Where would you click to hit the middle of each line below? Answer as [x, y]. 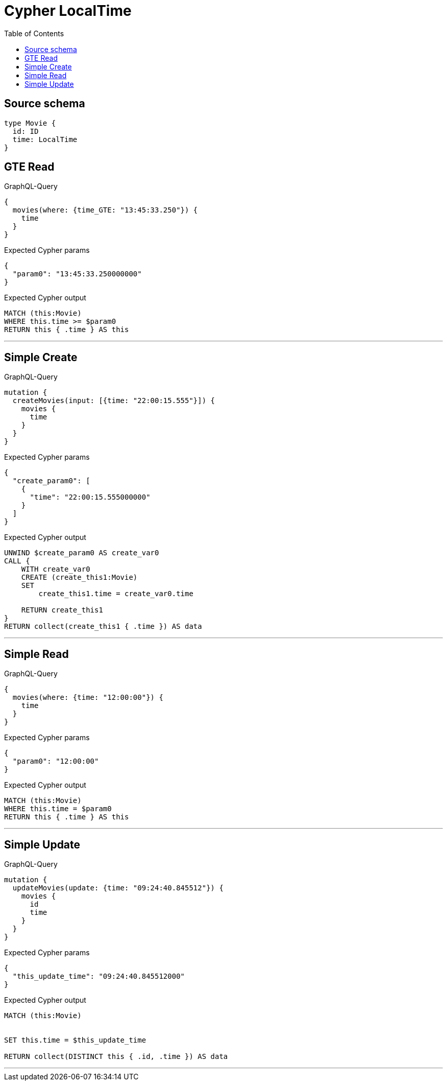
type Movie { [30, 123]
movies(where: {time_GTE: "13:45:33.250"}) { [105, 210]
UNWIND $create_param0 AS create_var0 [82, 553]
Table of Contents [34, 33]
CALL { [17, 561]
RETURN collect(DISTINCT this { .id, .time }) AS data [116, 1056]
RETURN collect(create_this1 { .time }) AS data [103, 627]
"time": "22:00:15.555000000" [90, 497]
